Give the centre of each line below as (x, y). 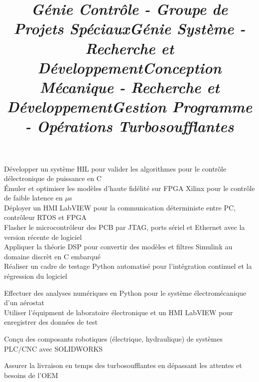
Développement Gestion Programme (129, 107)
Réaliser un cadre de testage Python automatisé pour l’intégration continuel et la (128, 266)
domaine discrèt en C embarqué (52, 256)
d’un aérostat (24, 302)
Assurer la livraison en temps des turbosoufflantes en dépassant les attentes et (123, 365)
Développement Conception (129, 67)
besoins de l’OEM (31, 375)
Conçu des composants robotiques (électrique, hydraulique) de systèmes (113, 339)
